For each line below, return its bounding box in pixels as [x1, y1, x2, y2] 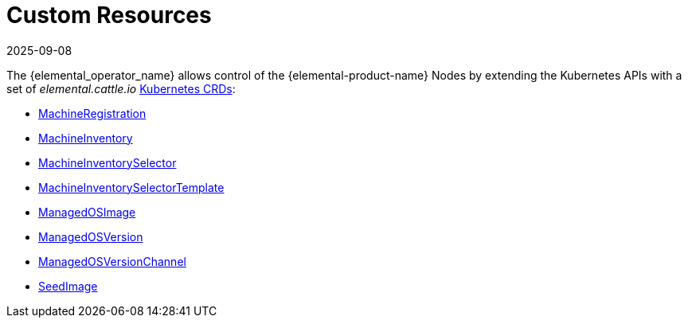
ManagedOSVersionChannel [38, 254, 186, 268]
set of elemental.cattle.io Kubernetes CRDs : [6, 81, 236, 96]
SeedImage [38, 279, 98, 293]
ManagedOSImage [38, 205, 136, 219]
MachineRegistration [38, 106, 147, 120]
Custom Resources [6, 2, 212, 29]
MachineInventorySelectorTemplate [38, 180, 225, 194]
